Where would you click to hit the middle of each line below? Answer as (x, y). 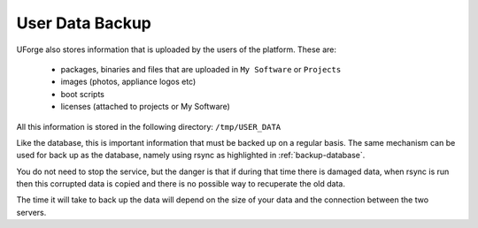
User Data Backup (84, 23)
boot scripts (83, 94)
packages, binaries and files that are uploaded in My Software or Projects (201, 69)
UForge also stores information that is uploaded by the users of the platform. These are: (176, 49)
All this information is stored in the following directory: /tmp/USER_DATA (149, 126)
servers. (31, 212)
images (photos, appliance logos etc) (128, 82)
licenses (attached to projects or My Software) (145, 107)
